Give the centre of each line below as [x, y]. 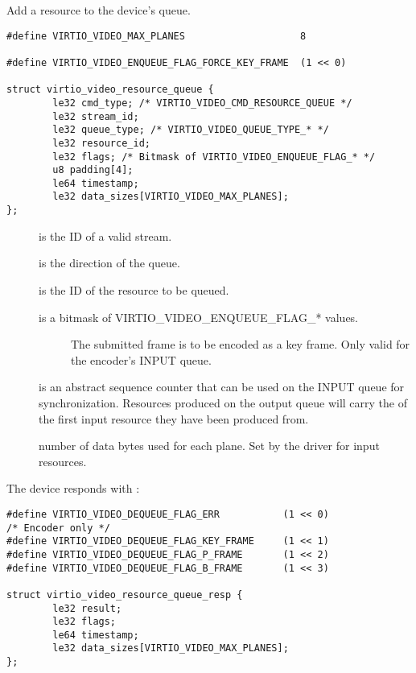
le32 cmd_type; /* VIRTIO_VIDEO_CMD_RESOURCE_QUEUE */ [202, 103]
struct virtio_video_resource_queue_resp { [125, 595]
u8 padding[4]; [93, 170]
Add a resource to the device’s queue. [99, 10]
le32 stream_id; [96, 116]
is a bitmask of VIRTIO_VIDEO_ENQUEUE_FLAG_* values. [199, 317]
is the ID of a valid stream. [105, 235]
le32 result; [87, 608]
